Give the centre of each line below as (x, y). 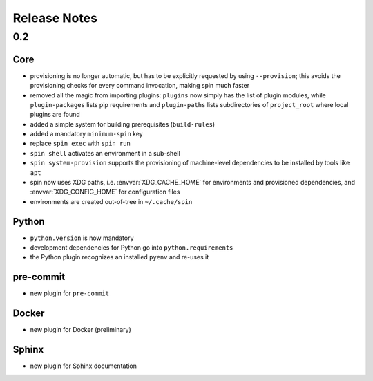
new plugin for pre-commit (70, 293)
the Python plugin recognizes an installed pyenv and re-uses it (119, 257)
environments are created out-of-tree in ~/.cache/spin (111, 201)
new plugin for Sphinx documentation (84, 366)
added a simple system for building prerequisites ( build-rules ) (123, 124)
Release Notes (55, 18)
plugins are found (55, 115)
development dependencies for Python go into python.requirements (132, 248)
